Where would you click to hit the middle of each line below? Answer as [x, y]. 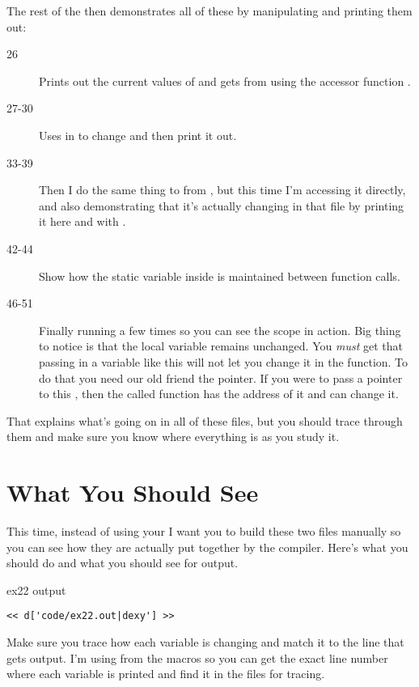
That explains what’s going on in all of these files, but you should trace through [205, 420]
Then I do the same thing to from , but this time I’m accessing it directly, [222, 190]
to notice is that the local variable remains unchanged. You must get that [221, 346]
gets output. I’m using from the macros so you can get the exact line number [197, 657]
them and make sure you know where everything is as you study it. [173, 437]
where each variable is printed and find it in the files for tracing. [166, 674]
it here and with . [83, 221]
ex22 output [36, 589]
